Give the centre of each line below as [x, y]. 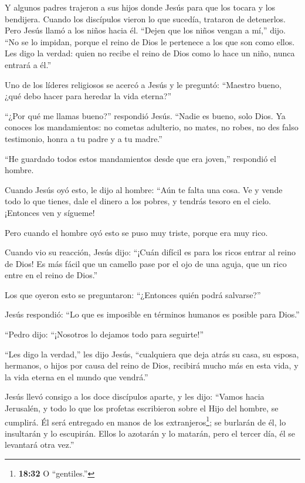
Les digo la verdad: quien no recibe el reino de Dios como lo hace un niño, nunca [150, 53]
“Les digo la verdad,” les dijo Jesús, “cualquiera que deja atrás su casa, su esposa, [152, 354]
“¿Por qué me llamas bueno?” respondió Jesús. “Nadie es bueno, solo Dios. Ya [145, 115]
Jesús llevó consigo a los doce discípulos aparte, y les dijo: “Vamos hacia [135, 396]
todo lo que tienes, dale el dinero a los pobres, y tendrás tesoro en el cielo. [138, 201]
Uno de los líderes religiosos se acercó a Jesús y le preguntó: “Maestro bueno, [143, 84]
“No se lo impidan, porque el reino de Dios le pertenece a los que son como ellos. [150, 41]
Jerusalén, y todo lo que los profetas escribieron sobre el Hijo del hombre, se [142, 408]
